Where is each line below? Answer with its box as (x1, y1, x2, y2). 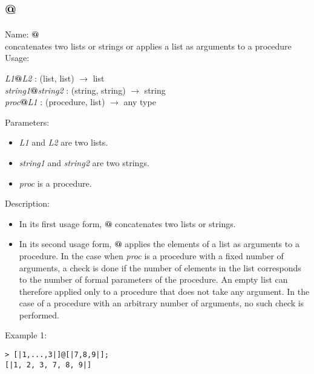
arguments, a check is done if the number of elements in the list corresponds (19, 261, 301, 274)
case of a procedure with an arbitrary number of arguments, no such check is (19, 297, 304, 309)
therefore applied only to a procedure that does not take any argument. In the (19, 285, 310, 297)
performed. (19, 308, 60, 321)
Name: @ (5, 28, 39, 40)
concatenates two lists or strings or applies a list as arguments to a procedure (5, 39, 292, 52)
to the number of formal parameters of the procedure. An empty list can (19, 273, 288, 286)
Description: (5, 197, 50, 210)
